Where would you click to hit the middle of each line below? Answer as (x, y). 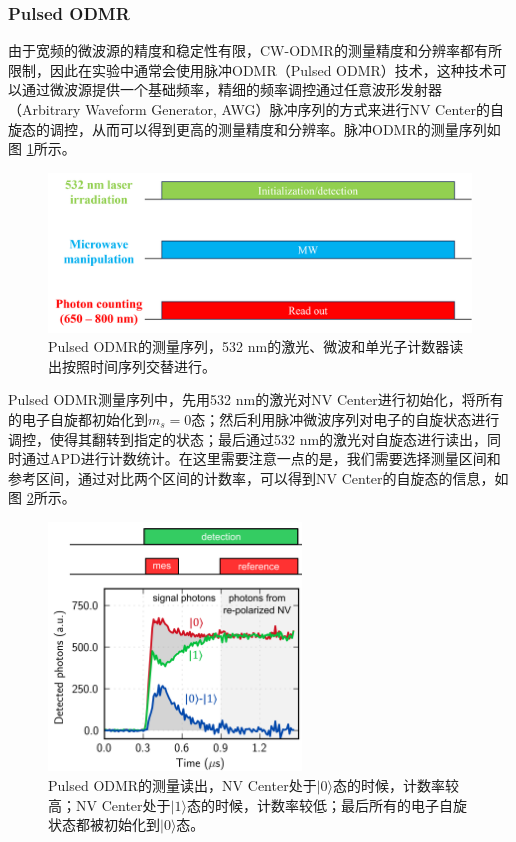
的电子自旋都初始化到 (78, 418)
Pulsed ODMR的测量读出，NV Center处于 (182, 784)
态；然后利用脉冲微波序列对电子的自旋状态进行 (345, 418)
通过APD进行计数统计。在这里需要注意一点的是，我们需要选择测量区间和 (261, 458)
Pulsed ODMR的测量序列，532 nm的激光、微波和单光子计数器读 (256, 346)
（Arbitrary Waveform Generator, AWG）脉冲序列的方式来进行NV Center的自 (256, 109)
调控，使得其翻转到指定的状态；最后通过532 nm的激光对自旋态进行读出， (248, 438)
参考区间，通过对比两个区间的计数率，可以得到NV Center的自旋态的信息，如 (258, 477)
